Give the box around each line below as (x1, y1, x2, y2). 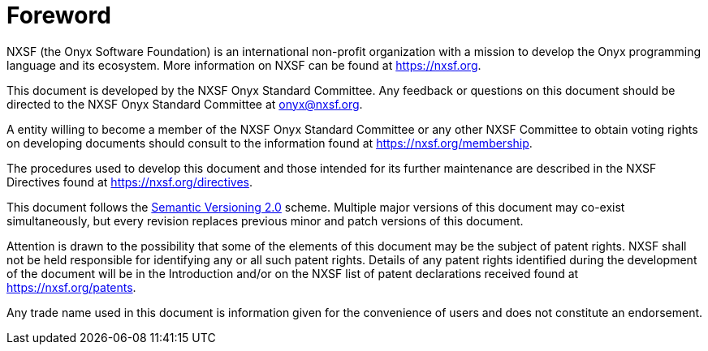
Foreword (6, 2, 111, 29)
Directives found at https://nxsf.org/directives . (6, 174, 253, 189)
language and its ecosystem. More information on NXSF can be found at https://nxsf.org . (6, 58, 481, 72)
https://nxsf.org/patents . (6, 280, 136, 294)
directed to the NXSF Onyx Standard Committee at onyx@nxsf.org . (6, 96, 363, 111)
